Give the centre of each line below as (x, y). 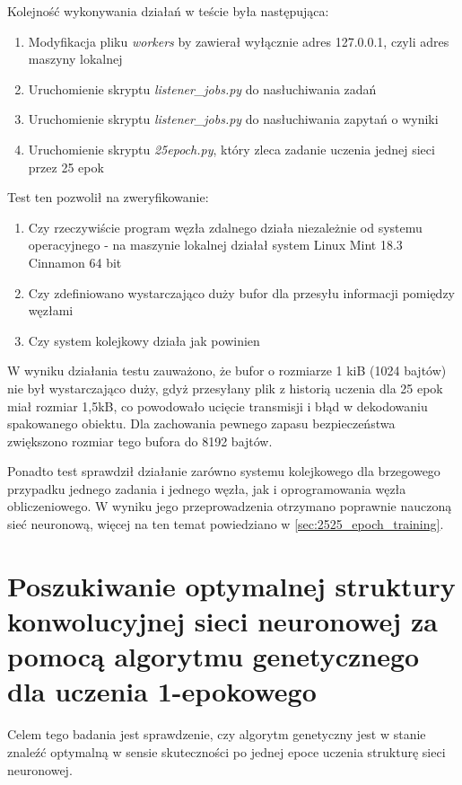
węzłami (51, 310)
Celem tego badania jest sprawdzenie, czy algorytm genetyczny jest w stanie (217, 734)
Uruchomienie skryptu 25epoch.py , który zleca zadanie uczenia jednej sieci (231, 149)
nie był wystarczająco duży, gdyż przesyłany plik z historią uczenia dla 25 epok (225, 388)
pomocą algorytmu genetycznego (214, 656)
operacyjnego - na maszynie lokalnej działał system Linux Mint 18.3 (215, 245)
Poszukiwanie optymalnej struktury (231, 585)
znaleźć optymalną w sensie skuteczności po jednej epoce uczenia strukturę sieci (227, 751)
